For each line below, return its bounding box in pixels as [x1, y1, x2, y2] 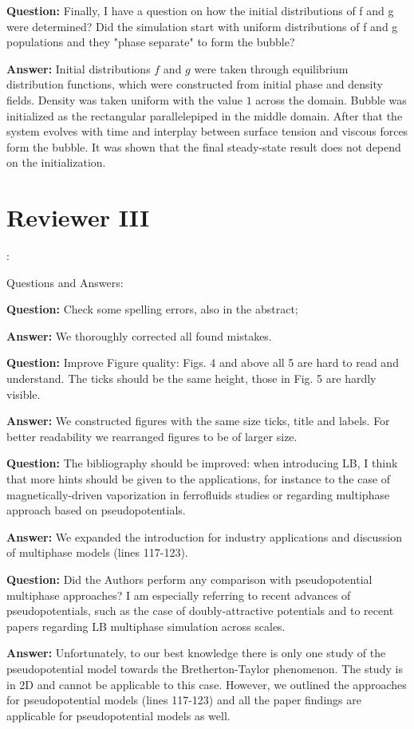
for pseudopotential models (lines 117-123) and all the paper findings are [6, 692, 361, 708]
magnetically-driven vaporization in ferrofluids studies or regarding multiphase [6, 486, 390, 502]
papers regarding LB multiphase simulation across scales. [6, 617, 286, 634]
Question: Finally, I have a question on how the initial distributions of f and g [6, 2, 394, 18]
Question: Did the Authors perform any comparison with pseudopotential [6, 570, 373, 587]
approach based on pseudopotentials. [6, 502, 186, 518]
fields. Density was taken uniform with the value [6, 91, 243, 108]
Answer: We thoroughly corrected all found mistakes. [6, 327, 272, 344]
